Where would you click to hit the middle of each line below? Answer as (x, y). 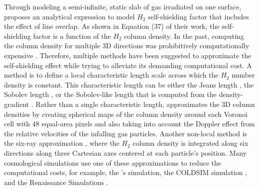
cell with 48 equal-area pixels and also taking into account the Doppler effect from (129, 124)
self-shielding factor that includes (198, 16)
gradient (17, 104)
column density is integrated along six (191, 143)
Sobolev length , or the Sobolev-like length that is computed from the (110, 94)
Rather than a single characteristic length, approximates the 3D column (145, 104)
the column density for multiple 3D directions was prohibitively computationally (127, 46)
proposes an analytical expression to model (69, 16)
